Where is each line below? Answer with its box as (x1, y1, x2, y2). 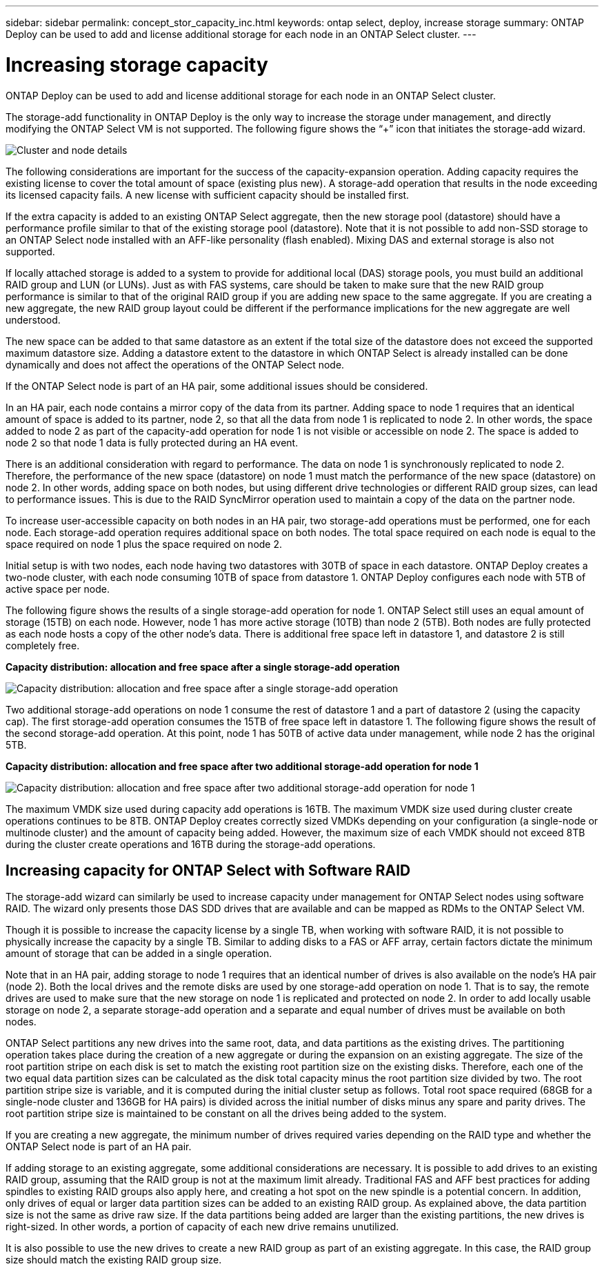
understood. (6, 313, 61, 326)
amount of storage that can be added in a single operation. (6, 947, 272, 960)
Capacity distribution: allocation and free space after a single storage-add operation (6, 660, 400, 673)
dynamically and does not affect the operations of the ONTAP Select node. (6, 358, 345, 371)
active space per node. (6, 582, 110, 595)
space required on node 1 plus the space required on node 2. (6, 538, 283, 550)
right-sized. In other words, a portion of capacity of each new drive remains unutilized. (6, 1221, 399, 1233)
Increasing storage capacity (6, 52, 268, 77)
